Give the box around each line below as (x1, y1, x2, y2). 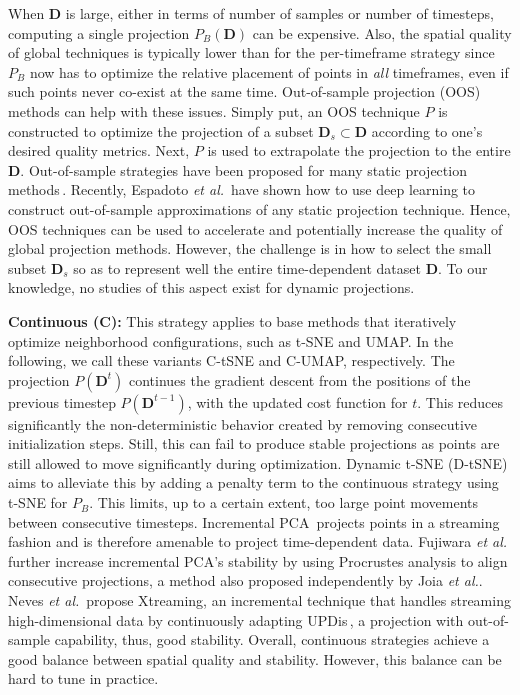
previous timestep (8, 391, 116, 412)
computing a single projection (8, 22, 190, 43)
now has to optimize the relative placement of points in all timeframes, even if (29, 61, 509, 82)
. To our (438, 257, 488, 278)
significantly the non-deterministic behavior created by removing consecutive (8, 413, 477, 434)
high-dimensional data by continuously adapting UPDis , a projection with (8, 609, 464, 630)
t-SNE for (8, 492, 68, 513)
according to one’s (371, 120, 483, 141)
